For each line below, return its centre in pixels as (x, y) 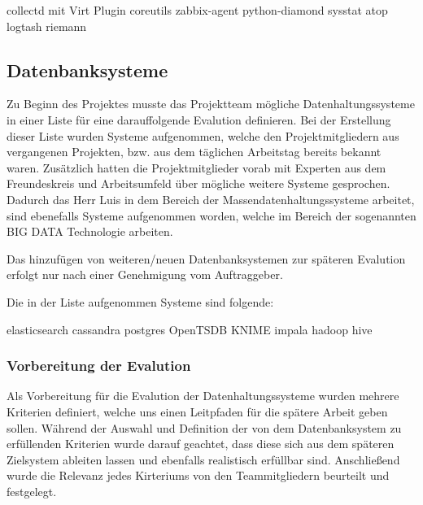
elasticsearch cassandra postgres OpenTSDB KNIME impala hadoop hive (190, 329)
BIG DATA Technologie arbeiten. (90, 231)
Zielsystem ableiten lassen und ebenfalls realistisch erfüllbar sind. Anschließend (203, 459)
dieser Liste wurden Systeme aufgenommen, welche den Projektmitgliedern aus (203, 135)
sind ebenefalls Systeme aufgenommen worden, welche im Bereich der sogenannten (211, 215)
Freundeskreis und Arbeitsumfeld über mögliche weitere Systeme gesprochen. (198, 183)
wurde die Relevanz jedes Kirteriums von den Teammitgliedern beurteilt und (198, 475)
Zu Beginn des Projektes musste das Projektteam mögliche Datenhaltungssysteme (211, 104)
